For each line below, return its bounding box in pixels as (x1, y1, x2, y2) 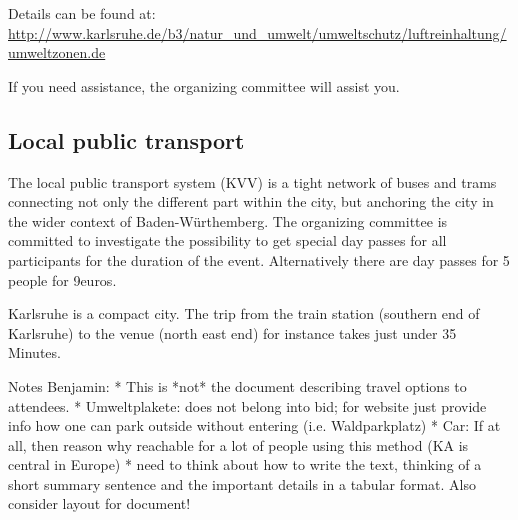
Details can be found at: (8, 3, 156, 23)
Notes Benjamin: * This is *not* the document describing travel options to (8, 375, 467, 396)
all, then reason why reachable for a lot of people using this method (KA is (8, 434, 469, 455)
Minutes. (8, 342, 61, 363)
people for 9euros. (8, 269, 117, 290)
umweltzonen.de (8, 42, 106, 63)
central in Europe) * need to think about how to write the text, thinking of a (8, 454, 482, 475)
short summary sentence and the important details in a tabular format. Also (8, 473, 477, 494)
